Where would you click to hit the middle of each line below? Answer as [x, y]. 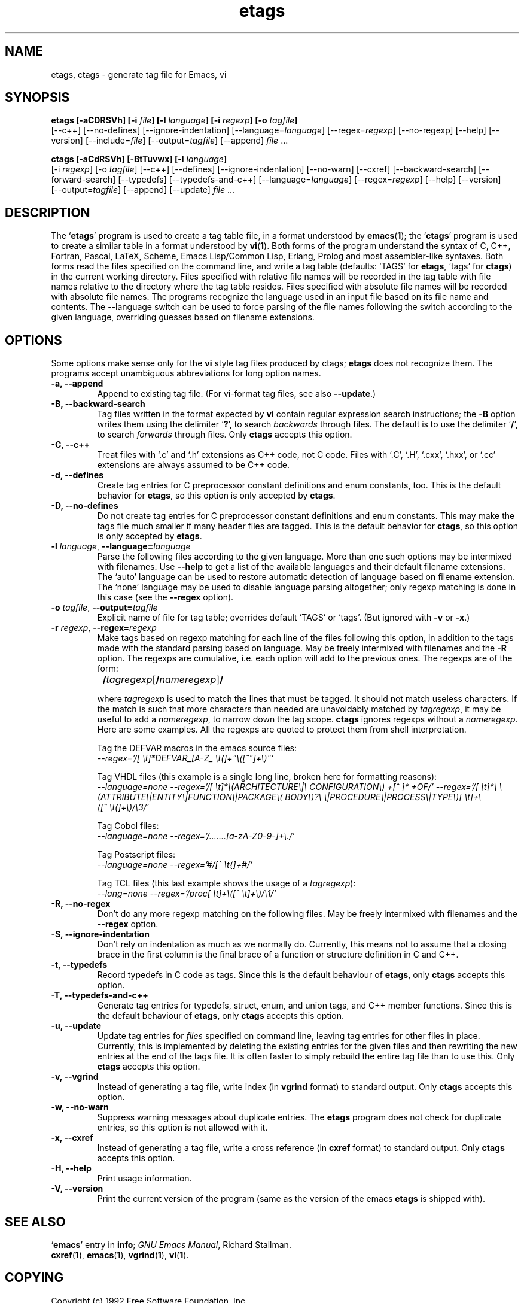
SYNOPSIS [37, 98]
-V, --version [77, 1189]
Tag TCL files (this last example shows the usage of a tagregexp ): [226, 883]
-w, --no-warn [80, 1107]
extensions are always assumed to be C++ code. [193, 465]
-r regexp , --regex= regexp [104, 628]
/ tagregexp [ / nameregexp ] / [163, 680]
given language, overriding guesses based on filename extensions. [183, 317]
